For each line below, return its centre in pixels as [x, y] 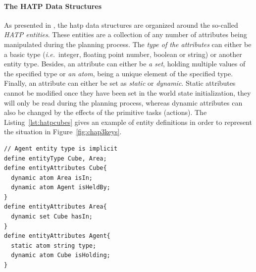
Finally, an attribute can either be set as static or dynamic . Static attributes [120, 83]
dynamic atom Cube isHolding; [61, 255]
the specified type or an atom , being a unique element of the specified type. [119, 73]
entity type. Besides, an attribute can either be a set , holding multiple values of [125, 64]
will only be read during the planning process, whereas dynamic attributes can [123, 102]
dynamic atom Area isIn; [52, 178]
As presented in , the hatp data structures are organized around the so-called [121, 25]
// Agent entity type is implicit [61, 148]
